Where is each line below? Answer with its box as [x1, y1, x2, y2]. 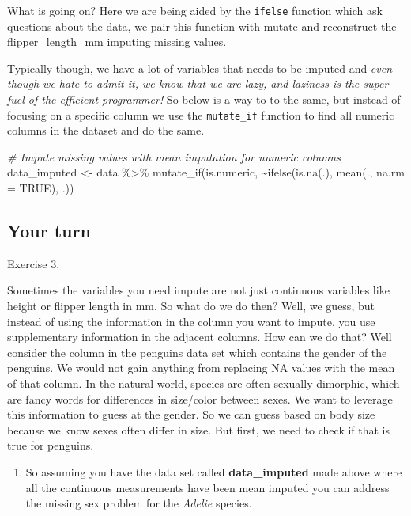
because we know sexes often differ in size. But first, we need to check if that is [7, 421, 390, 438]
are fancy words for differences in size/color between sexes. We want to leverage [7, 390, 393, 407]
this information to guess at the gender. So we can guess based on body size [7, 406, 375, 423]
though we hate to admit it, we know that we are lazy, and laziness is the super [7, 75, 389, 92]
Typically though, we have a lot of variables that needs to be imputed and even [7, 59, 393, 76]
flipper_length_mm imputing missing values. [7, 33, 227, 50]
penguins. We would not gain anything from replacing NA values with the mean [7, 359, 395, 376]
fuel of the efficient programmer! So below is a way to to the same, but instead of [7, 91, 401, 108]
